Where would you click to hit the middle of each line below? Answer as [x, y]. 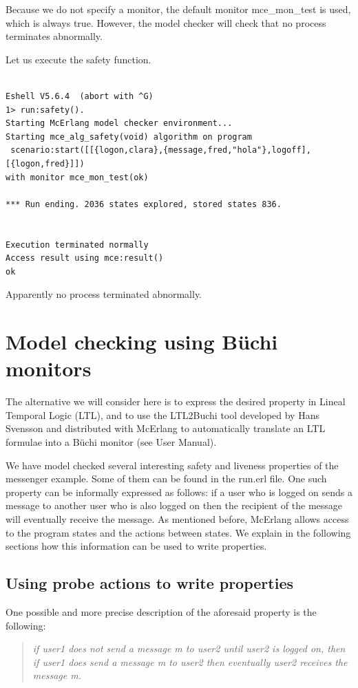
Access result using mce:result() [85, 258]
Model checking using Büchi [142, 342]
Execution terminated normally [77, 245]
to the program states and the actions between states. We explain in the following [178, 532]
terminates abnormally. [54, 36]
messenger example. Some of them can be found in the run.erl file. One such [166, 479]
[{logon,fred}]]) [45, 163]
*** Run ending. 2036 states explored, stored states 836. [144, 204]
